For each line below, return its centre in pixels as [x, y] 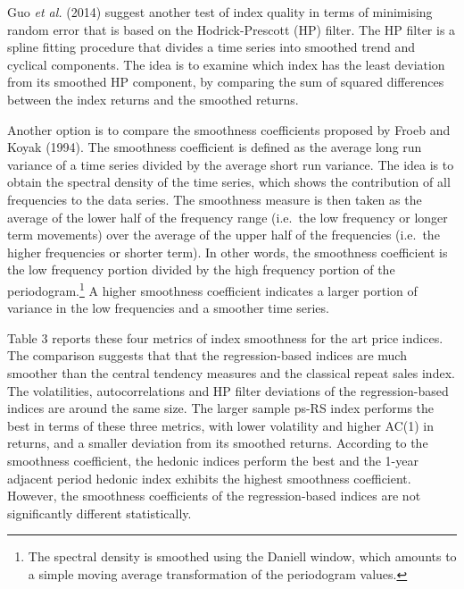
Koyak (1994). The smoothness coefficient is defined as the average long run [215, 147]
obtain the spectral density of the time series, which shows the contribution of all [229, 182]
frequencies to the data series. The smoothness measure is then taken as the [215, 199]
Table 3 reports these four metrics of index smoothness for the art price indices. [225, 337]
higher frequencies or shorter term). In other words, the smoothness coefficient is [228, 252]
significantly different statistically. [99, 513]
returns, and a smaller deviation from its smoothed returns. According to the [218, 443]
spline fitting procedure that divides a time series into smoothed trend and [211, 47]
